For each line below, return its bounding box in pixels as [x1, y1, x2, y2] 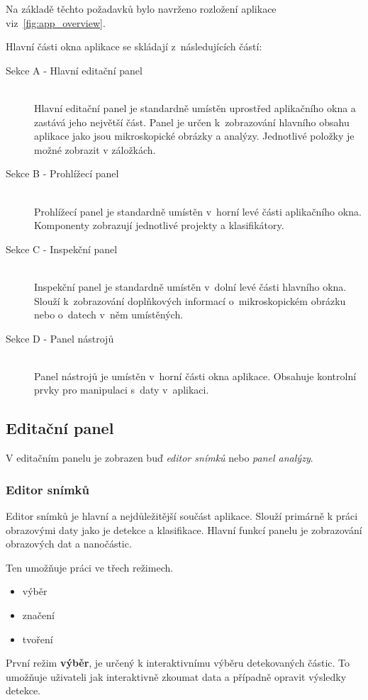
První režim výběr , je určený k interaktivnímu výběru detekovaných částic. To [6, 655, 350, 670]
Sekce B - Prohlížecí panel [6, 166, 119, 181]
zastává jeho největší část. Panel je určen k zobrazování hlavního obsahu [34, 114, 350, 129]
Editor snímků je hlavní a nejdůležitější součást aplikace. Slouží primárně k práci [6, 509, 358, 523]
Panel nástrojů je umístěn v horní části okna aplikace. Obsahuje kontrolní [34, 368, 357, 383]
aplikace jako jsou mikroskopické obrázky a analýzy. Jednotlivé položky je [34, 128, 355, 143]
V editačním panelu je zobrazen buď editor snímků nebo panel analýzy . [6, 450, 313, 465]
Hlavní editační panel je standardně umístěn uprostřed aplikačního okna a [34, 100, 356, 115]
